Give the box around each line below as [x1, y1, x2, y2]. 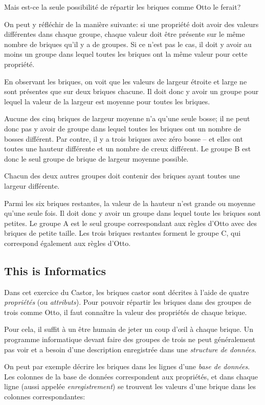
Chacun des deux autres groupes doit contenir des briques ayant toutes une [4, 170, 240, 181]
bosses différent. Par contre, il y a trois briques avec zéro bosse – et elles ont [4, 133, 243, 144]
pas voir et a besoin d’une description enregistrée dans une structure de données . [4, 344, 256, 354]
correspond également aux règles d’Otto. [4, 237, 131, 248]
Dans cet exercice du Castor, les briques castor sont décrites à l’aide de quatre [4, 286, 249, 297]
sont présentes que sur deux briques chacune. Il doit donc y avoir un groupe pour [4, 86, 259, 97]
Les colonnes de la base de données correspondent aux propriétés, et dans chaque [4, 371, 258, 381]
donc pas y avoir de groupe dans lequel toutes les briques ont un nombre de [4, 123, 241, 133]
